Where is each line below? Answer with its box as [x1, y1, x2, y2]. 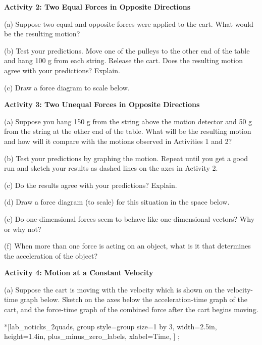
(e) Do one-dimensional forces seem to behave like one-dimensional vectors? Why [4, 213, 255, 224]
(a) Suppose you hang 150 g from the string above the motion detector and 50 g [4, 116, 252, 126]
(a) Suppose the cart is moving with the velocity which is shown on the [4, 284, 225, 294]
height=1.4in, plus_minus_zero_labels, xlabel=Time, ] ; [4, 331, 180, 341]
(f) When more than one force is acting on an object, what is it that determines [4, 240, 251, 251]
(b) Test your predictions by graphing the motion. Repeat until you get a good [4, 153, 248, 163]
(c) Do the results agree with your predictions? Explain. [4, 179, 177, 190]
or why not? [4, 223, 41, 234]
